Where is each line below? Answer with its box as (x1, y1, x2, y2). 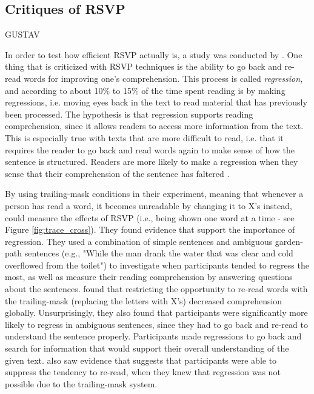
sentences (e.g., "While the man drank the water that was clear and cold (24, 247, 293, 259)
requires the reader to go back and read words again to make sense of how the (5, 143, 295, 156)
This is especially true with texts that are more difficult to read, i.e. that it (5, 131, 284, 144)
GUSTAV (5, 28, 40, 41)
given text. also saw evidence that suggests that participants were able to (5, 353, 277, 366)
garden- (275, 235, 303, 247)
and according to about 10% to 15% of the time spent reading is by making (5, 84, 286, 96)
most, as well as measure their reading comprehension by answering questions (5, 270, 293, 283)
